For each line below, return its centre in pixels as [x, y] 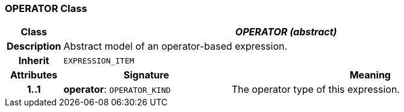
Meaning [370, 75]
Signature [146, 75]
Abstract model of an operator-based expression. [176, 46]
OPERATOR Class [46, 8]
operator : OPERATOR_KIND [117, 90]
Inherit [34, 61]
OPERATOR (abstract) [286, 32]
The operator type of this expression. [315, 90]
